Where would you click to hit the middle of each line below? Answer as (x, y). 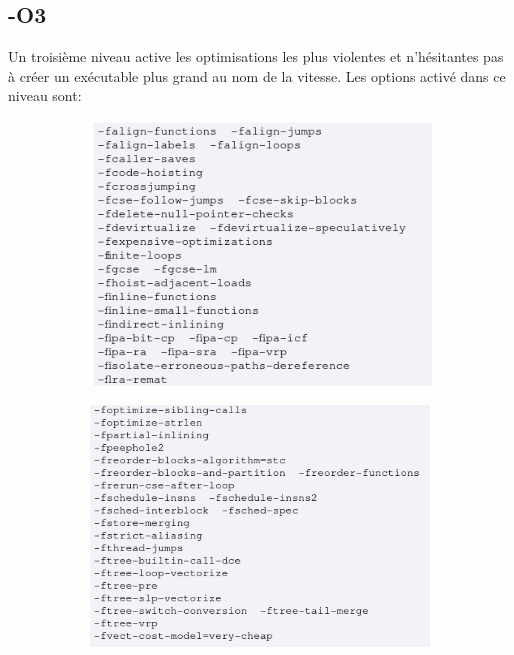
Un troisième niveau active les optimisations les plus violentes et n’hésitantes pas (256, 56)
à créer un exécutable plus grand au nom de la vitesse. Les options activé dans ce (257, 75)
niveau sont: (45, 95)
